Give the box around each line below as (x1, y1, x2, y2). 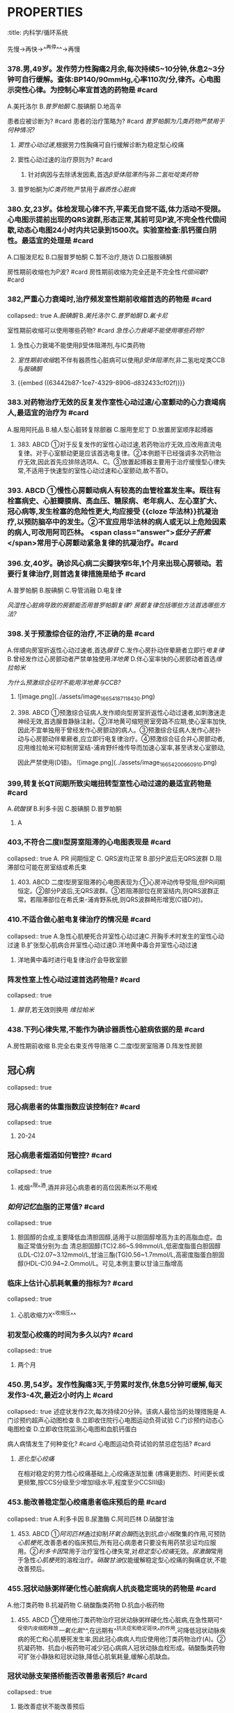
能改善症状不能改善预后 (17, 1702, 85, 1710)
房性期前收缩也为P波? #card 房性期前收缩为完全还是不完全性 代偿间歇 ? (7, 268, 209, 276)
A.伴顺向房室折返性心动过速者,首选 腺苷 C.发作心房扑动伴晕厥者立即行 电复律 (7, 646, 224, 654)
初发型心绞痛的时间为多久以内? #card (7, 1329, 134, 1339)
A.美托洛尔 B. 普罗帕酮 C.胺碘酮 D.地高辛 (7, 102, 122, 110)
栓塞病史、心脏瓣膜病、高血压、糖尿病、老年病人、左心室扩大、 (7, 496, 221, 505)
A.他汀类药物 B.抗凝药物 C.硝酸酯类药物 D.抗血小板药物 (7, 1600, 165, 1609)
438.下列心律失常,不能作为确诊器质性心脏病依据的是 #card (7, 1025, 205, 1034)
